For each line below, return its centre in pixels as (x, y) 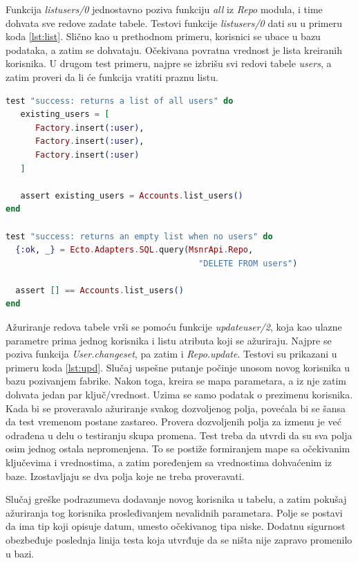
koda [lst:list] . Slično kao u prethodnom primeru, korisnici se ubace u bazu (163, 36)
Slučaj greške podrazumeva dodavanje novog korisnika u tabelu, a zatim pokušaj (176, 499)
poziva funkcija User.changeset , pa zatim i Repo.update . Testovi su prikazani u (171, 354)
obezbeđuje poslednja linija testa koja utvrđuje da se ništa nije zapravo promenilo (179, 539)
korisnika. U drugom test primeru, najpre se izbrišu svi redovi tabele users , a (169, 63)
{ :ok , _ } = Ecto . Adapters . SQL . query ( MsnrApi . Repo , (134, 250)
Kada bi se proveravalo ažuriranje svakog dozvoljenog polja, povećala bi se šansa (176, 408)
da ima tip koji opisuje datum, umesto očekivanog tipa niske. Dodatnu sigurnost (176, 526)
